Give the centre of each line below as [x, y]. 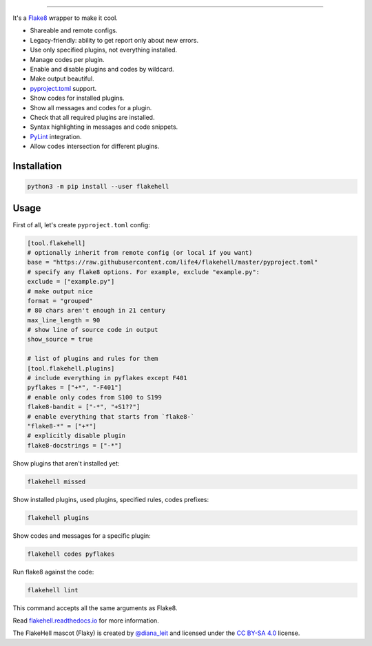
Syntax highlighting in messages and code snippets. [104, 127]
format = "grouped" [60, 301]
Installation [37, 166]
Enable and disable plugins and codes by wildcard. [102, 69]
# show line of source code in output [93, 330]
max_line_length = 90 [64, 320]
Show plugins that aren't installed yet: [66, 463]
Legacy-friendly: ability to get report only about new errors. [114, 40]
